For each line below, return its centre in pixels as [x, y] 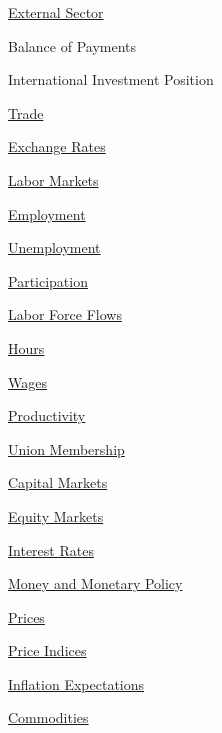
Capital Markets [58, 482]
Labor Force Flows [65, 314]
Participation [48, 280]
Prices [26, 616]
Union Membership [66, 448]
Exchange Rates [57, 146]
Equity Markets [56, 515]
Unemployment [54, 247]
